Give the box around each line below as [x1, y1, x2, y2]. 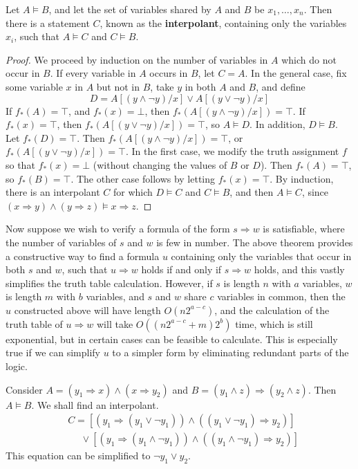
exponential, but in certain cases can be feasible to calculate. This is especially [6, 331, 338, 346]
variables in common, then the [217, 289, 346, 304]
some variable [6, 79, 63, 93]
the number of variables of [6, 234, 117, 249]
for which [113, 185, 153, 199]
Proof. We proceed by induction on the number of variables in [6, 52, 268, 66]
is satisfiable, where [263, 221, 345, 236]
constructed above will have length [14, 302, 161, 317]
